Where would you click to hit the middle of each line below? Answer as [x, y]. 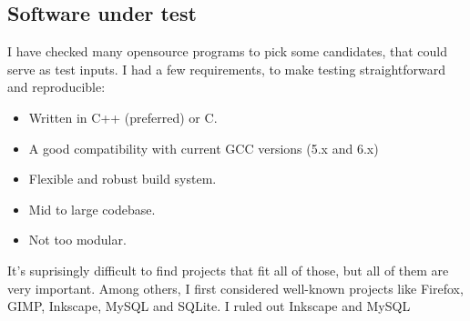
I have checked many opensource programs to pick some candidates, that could [227, 51]
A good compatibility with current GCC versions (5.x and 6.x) [204, 148]
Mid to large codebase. [92, 209]
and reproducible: [56, 87]
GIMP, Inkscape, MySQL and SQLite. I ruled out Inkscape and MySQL [209, 306]
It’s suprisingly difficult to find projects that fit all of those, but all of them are [228, 270]
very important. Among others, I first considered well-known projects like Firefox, [235, 288]
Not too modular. [77, 240]
